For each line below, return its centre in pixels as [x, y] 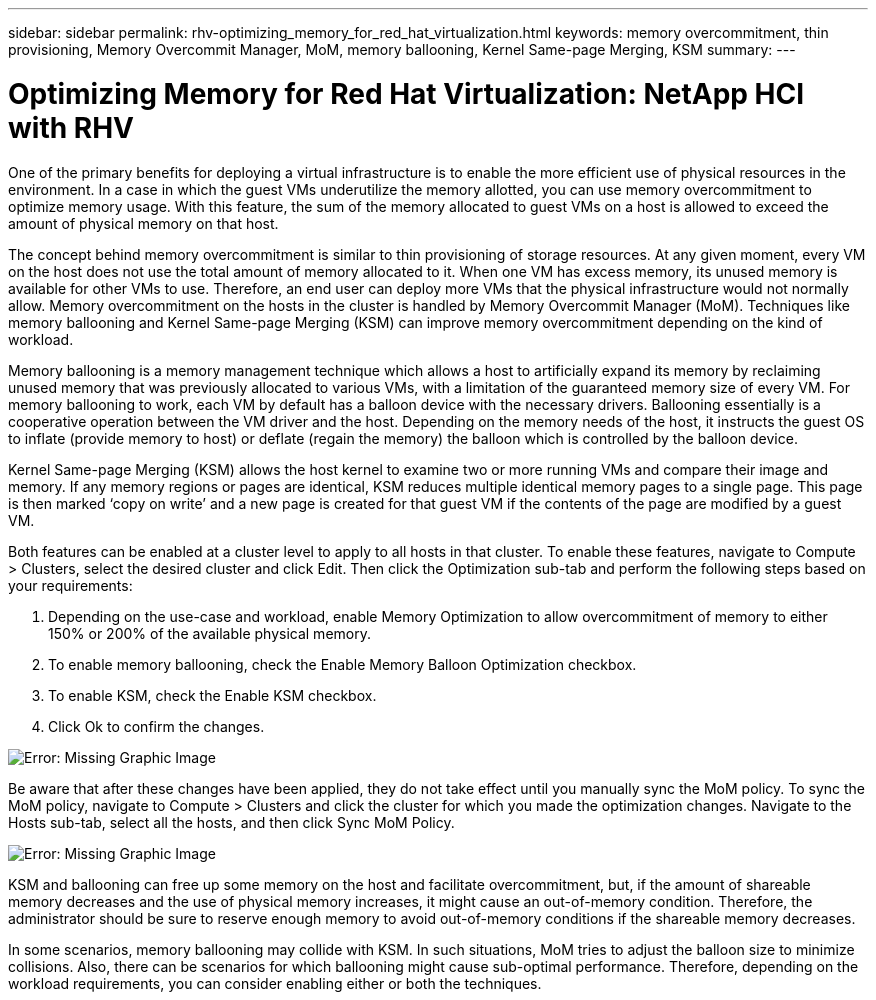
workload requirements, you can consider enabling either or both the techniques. [275, 983]
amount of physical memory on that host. [143, 223]
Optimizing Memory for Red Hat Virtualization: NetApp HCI [406, 93]
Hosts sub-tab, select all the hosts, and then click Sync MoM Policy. [231, 822]
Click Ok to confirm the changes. [156, 726]
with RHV [71, 127]
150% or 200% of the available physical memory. [209, 633]
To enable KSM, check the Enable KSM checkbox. [212, 695]
